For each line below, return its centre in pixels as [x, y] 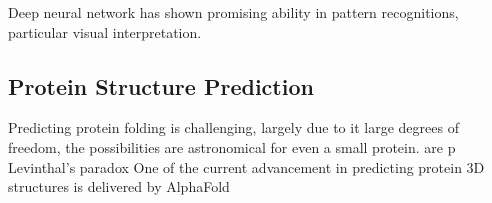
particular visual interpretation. [105, 31]
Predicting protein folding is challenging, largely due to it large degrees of [233, 127]
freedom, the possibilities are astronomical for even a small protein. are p [232, 146]
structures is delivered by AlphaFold [119, 186]
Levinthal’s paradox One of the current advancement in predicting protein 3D [246, 166]
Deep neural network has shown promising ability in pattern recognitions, [233, 12]
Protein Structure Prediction [161, 85]
